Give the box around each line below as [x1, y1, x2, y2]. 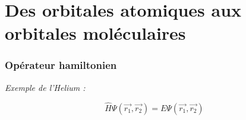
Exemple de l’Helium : [5, 81, 86, 93]
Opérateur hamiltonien [5, 58, 117, 72]
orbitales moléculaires [5, 21, 186, 45]
